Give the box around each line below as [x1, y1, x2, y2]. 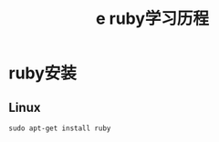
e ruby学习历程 [95, 8, 210, 29]
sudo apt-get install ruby [8, 124, 111, 133]
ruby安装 [8, 63, 77, 84]
